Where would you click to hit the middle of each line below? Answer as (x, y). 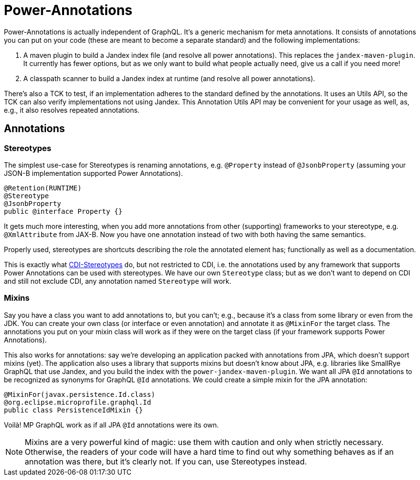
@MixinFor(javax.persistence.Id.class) (80, 394)
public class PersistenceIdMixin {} (73, 410)
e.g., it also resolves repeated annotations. (72, 110)
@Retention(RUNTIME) (43, 188)
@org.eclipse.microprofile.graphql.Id (78, 402)
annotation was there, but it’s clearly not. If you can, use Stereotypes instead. (166, 461)
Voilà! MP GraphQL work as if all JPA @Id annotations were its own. (112, 425)
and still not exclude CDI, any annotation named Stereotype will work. (118, 281)
